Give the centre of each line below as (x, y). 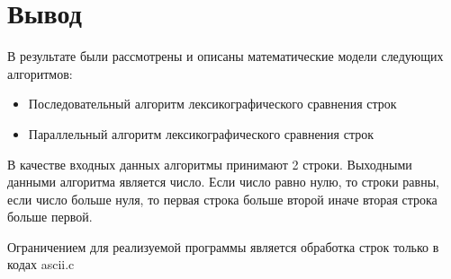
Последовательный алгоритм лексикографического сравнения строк (212, 104)
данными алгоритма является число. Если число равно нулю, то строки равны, (223, 182)
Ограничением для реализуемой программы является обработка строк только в (223, 246)
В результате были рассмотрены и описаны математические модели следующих (225, 56)
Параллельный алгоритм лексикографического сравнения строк (201, 133)
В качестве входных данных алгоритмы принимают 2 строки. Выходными (210, 164)
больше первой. (50, 217)
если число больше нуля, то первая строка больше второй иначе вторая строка (222, 199)
